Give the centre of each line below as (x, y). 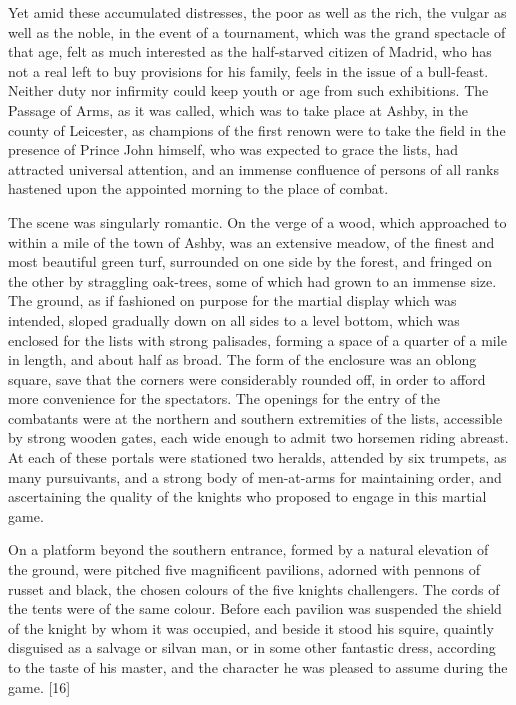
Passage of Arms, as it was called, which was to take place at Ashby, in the (238, 109)
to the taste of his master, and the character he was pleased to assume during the (258, 667)
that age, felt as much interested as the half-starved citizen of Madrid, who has (250, 51)
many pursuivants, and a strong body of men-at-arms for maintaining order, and (255, 476)
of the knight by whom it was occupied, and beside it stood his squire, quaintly (251, 627)
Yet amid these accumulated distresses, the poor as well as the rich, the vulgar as (257, 12)
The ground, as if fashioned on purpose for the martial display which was (232, 300)
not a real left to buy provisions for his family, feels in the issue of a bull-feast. (248, 70)
